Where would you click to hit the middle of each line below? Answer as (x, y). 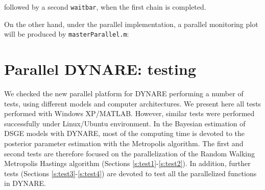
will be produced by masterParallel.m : (67, 34)
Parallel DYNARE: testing (100, 69)
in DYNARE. (25, 183)
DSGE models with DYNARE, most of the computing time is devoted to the (125, 133)
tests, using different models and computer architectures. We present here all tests (132, 103)
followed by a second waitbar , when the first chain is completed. (105, 7)
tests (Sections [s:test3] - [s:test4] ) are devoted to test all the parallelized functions (130, 173)
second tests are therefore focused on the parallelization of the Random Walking (130, 153)
